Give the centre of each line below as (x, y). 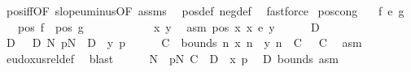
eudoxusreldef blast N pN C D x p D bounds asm (172, 58)
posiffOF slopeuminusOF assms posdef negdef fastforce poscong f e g (205, 11)
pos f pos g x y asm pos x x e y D (168, 26)
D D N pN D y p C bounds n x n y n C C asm (184, 42)
